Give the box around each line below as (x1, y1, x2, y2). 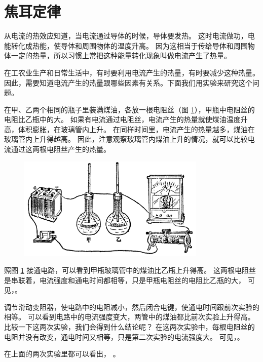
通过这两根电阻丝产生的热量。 (11, 144, 110, 154)
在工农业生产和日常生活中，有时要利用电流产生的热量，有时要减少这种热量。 (4, 67, 259, 77)
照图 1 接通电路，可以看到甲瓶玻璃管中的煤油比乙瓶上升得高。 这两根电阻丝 (4, 265, 256, 275)
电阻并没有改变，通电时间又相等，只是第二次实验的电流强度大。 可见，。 (4, 331, 244, 342)
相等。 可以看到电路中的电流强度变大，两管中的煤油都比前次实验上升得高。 (4, 311, 255, 322)
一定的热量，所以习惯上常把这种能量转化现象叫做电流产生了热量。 (11, 50, 231, 61)
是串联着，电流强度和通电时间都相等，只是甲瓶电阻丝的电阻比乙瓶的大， (4, 274, 245, 285)
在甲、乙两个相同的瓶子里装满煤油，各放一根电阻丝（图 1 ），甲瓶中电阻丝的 (4, 104, 255, 114)
